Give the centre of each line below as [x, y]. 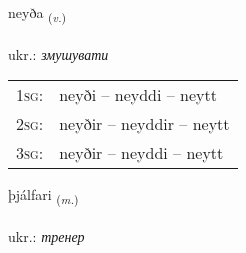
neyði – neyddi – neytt [138, 95]
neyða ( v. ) [37, 13]
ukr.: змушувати [58, 53]
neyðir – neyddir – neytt [144, 124]
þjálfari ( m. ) [43, 196]
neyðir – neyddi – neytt [141, 153]
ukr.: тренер [46, 236]
